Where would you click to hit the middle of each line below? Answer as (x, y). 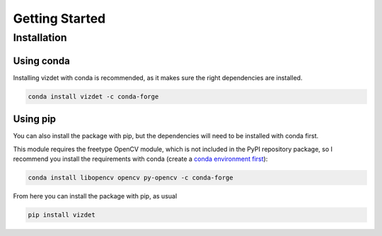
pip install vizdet (62, 215)
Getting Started (59, 18)
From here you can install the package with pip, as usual (95, 196)
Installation (40, 38)
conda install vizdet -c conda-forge (93, 96)
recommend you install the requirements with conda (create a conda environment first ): (140, 159)
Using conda (41, 61)
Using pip (35, 119)
